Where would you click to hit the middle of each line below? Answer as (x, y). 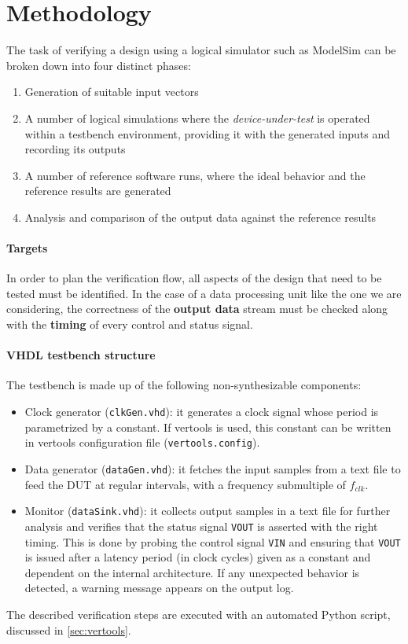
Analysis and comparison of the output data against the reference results (200, 217)
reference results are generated (98, 191)
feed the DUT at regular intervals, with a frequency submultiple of (185, 484)
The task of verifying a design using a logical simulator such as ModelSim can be (201, 50)
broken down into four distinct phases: (99, 65)
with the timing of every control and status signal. (130, 324)
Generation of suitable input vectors (112, 92)
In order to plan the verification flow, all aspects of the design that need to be (194, 278)
